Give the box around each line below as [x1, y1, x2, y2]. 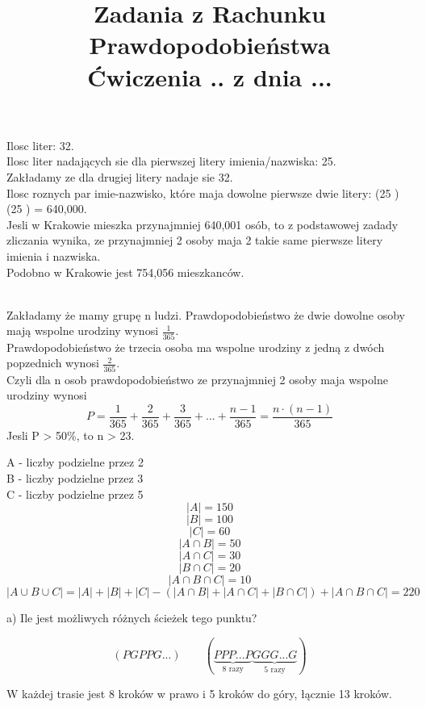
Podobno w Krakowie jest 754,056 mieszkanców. [6, 263, 244, 280]
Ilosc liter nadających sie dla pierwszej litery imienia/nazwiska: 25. [6, 153, 336, 169]
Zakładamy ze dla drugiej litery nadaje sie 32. [6, 168, 233, 185]
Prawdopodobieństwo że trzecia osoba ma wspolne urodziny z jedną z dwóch [6, 338, 385, 355]
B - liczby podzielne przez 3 [6, 469, 144, 486]
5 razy [264, 666, 286, 675]
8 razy [222, 665, 244, 674]
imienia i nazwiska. [6, 247, 101, 264]
